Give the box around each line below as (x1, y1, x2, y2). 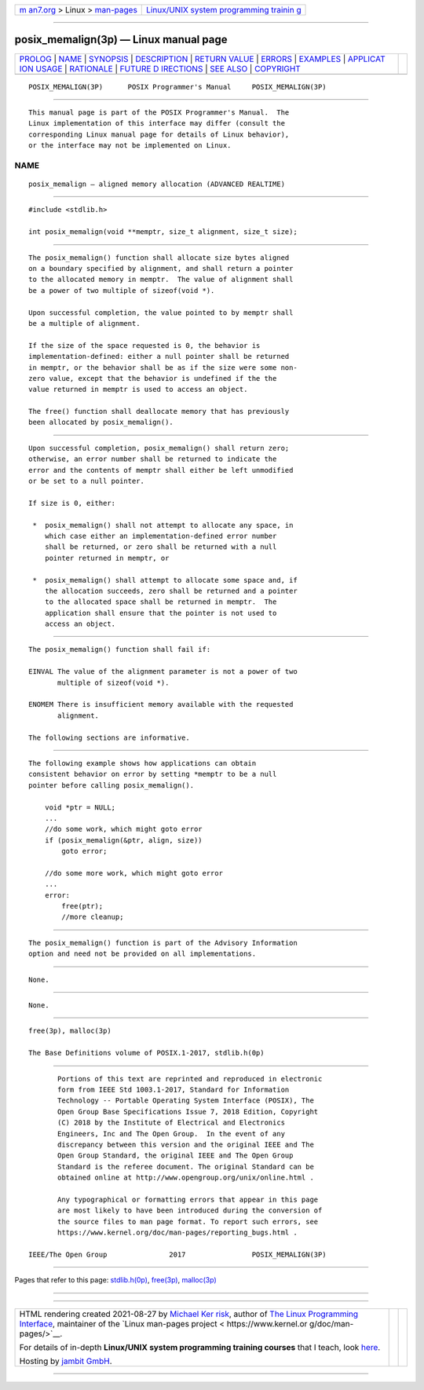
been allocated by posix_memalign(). (28, 418, 174, 427)
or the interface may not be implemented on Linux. (28, 141, 232, 150)
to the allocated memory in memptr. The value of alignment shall (28, 275, 294, 284)
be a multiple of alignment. (28, 319, 141, 327)
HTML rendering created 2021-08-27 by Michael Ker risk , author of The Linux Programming (19, 1308, 359, 1319)
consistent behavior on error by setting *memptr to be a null (28, 770, 277, 779)
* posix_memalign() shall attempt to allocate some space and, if (32, 576, 298, 584)
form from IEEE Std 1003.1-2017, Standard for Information (57, 1085, 290, 1094)
